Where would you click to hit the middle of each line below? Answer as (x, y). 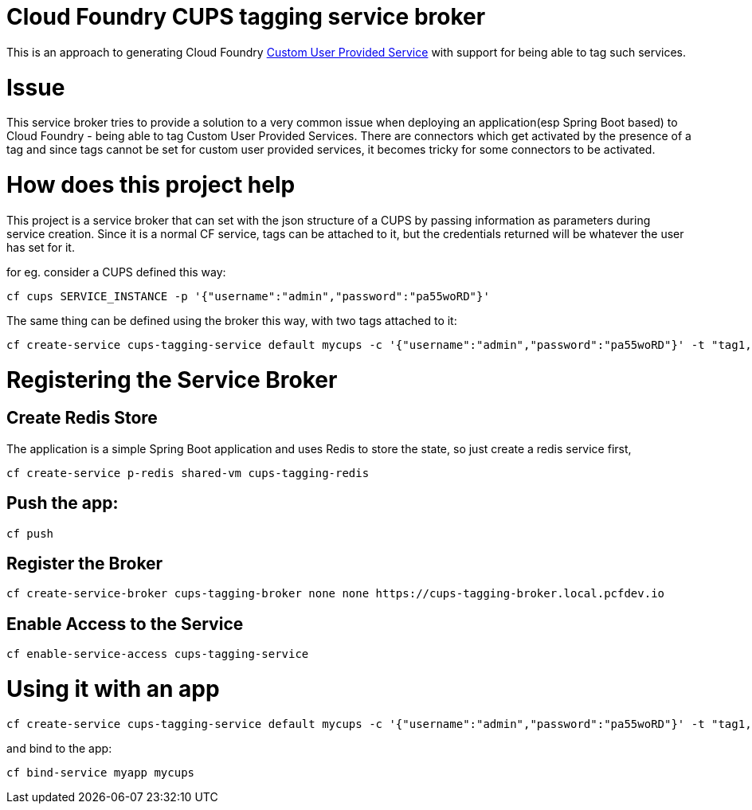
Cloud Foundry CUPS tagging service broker (246, 17)
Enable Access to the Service (125, 624)
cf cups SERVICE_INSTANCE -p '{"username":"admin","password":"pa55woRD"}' (248, 296)
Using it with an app (113, 689)
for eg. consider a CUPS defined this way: (116, 272)
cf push (30, 533)
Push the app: (63, 503)
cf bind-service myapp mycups (101, 772)
